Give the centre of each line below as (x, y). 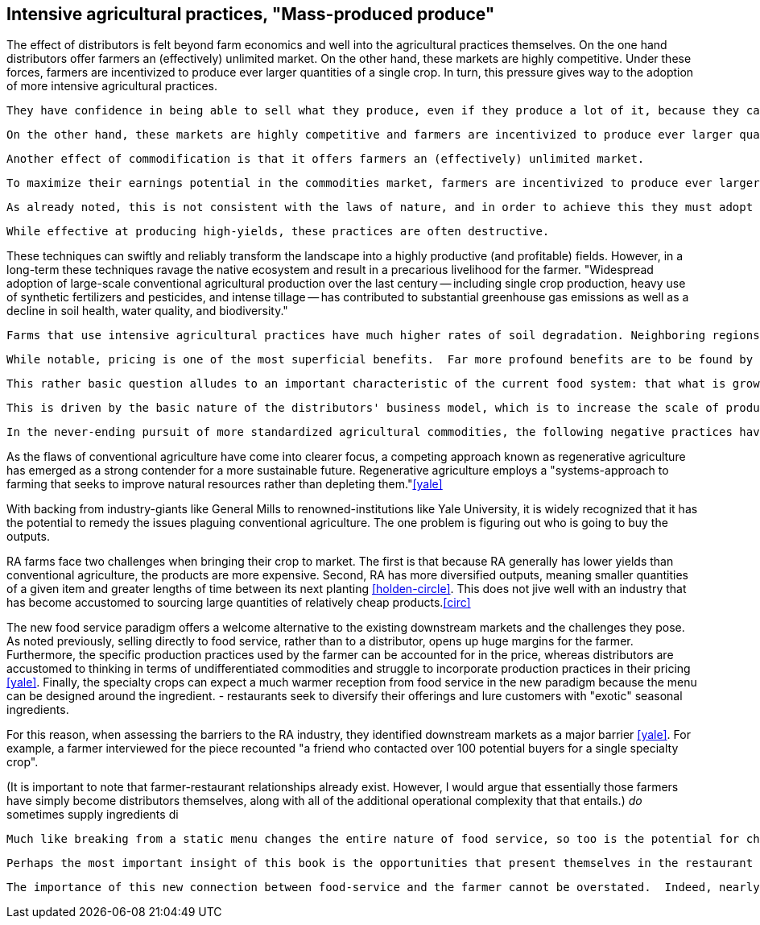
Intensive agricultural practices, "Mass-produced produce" (251, 14)
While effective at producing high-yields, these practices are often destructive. (278, 232)
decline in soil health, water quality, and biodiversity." (147, 311)
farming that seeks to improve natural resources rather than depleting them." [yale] (225, 484)
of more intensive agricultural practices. (112, 86)
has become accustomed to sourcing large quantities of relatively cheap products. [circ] (239, 603)
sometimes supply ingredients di (93, 815)
